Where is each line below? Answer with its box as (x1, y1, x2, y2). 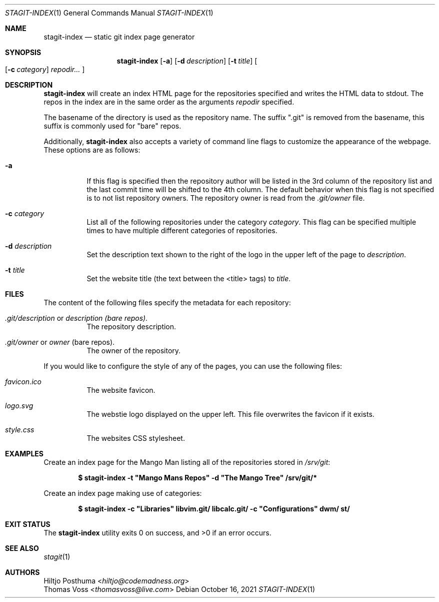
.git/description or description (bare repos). (5, 314, 148, 322)
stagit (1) (43, 552, 70, 561)
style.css (5, 425, 34, 434)
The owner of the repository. (86, 346, 181, 355)
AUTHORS (5, 568, 40, 576)
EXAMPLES (5, 449, 43, 458)
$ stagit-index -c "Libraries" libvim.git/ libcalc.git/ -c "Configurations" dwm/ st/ (78, 504, 350, 513)
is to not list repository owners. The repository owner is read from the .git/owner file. (86, 194, 365, 202)
